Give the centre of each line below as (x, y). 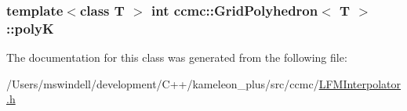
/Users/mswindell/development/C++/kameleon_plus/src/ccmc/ (163, 83)
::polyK (30, 28)
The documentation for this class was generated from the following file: (177, 57)
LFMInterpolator (360, 83)
